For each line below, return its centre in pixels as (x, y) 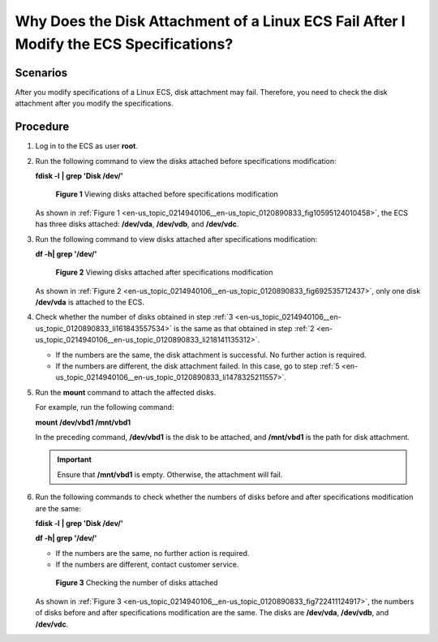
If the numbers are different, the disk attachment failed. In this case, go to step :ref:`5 (198, 366)
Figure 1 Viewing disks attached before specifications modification (167, 194)
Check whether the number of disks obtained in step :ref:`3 (134, 317)
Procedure (42, 127)
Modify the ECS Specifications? (124, 44)
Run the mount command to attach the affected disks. (126, 392)
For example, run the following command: (105, 407)
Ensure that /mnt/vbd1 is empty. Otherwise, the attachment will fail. (170, 474)
